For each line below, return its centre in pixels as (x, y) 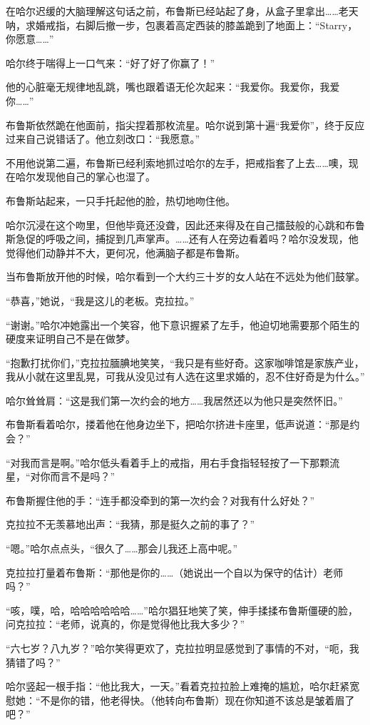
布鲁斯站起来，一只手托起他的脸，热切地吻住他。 (120, 200)
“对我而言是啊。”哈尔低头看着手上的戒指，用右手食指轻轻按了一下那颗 (168, 462)
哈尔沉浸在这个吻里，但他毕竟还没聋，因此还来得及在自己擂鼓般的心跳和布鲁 (185, 224)
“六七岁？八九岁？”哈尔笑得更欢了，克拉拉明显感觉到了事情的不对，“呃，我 (183, 648)
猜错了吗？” (33, 662)
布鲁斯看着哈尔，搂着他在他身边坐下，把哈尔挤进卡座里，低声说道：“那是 (178, 424)
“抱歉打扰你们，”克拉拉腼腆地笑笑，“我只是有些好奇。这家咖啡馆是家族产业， (185, 362)
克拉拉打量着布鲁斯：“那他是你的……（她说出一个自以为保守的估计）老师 (175, 572)
